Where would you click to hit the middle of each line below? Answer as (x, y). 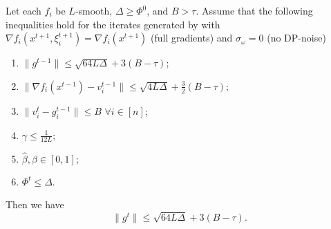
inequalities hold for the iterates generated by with (113, 24)
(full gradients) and (191, 38)
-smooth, (94, 10)
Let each (23, 10)
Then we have (35, 204)
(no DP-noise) (296, 38)
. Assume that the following (254, 10)
